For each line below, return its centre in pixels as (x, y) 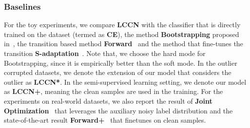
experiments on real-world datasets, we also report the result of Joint (108, 101)
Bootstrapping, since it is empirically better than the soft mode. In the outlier (121, 63)
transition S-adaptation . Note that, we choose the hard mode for (105, 53)
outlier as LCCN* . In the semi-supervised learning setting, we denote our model (125, 82)
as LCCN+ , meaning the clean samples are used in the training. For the (114, 91)
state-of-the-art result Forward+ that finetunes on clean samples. (105, 120)
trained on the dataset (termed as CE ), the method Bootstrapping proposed (122, 34)
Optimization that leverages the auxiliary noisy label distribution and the (118, 110)
